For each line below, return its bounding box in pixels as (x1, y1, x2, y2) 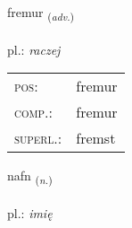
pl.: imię (7, 204, 53, 223)
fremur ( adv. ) (7, 3, 75, 23)
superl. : (14, 127, 62, 149)
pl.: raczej (7, 39, 61, 58)
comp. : (14, 101, 53, 123)
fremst (76, 127, 116, 149)
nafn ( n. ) (7, 166, 53, 188)
